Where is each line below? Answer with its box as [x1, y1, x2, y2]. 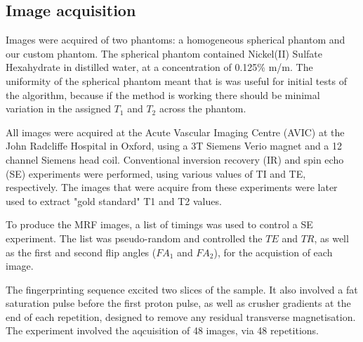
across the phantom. [159, 101, 246, 116]
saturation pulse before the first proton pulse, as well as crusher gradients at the [6, 296, 351, 310]
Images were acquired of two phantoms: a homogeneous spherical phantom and [6, 32, 345, 47]
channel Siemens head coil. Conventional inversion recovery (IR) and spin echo [6, 152, 344, 166]
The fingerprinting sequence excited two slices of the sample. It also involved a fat [6, 282, 358, 296]
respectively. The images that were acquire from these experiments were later [6, 180, 338, 195]
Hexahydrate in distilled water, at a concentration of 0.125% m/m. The [6, 60, 313, 74]
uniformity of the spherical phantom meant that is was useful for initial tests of [6, 73, 347, 88]
